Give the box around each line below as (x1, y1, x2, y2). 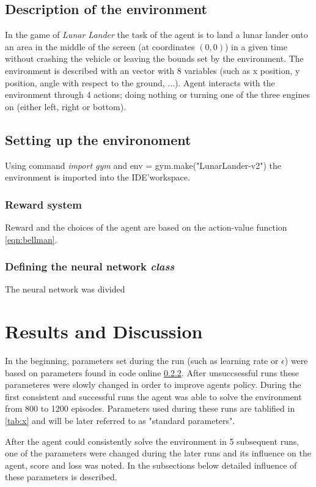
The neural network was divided (5, 283, 125, 296)
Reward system (5, 196, 82, 212)
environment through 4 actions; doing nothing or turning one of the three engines (5, 88, 310, 101)
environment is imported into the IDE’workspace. (5, 171, 190, 184)
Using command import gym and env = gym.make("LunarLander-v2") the (5, 158, 282, 171)
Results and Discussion (5, 319, 203, 344)
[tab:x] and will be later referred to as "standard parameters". (5, 414, 235, 427)
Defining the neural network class (5, 259, 175, 274)
